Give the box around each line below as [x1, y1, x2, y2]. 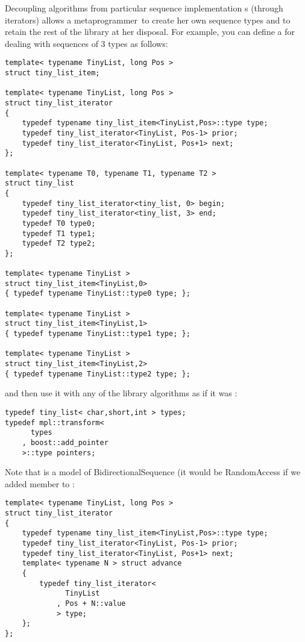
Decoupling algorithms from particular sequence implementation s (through [5, 2, 283, 14]
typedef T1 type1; [22, 229, 96, 238]
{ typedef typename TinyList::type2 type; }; [5, 369, 190, 378]
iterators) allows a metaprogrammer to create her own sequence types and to [5, 13, 291, 26]
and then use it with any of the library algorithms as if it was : [5, 387, 237, 399]
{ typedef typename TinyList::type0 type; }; [5, 289, 190, 298]
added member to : [5, 477, 75, 490]
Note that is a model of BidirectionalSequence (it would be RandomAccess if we [5, 466, 301, 478]
